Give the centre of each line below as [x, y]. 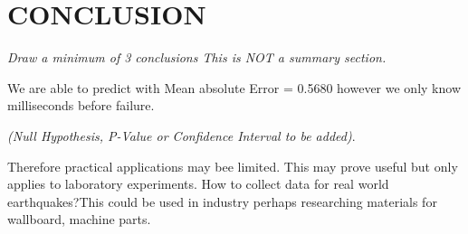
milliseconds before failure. [81, 105]
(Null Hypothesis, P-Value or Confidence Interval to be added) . [181, 135]
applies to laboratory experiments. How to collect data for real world [198, 184]
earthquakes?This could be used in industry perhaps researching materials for [222, 201]
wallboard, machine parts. [79, 219]
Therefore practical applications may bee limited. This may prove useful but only [233, 166]
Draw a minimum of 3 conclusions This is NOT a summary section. [197, 57]
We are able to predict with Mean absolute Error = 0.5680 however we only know [234, 87]
